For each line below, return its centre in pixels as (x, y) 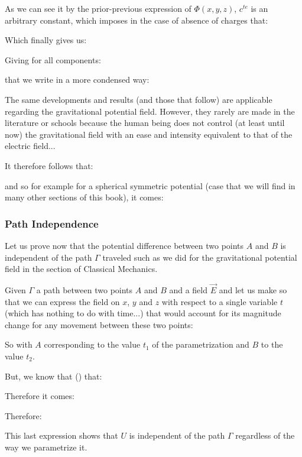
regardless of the (265, 435)
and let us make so (253, 289)
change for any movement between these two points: (99, 324)
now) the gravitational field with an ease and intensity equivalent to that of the (149, 134)
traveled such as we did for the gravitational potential (200, 257)
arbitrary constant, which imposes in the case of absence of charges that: (137, 20)
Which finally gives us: (46, 40)
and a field (189, 289)
